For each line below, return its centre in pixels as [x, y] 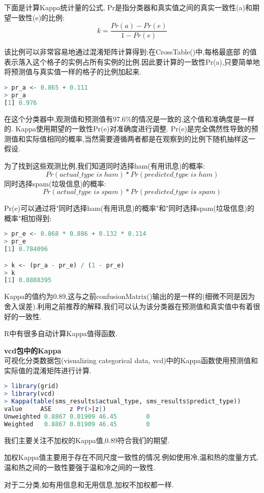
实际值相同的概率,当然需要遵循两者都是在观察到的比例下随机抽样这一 [140, 138]
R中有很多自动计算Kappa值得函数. [61, 333]
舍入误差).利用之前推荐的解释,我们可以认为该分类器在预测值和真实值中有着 [129, 306]
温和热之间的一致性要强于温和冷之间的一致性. [80, 467]
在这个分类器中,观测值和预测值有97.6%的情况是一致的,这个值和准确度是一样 [129, 118]
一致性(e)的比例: [38, 17]
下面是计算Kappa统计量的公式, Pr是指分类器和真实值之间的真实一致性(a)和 [128, 7]
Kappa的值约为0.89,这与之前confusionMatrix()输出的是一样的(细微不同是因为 [129, 296]
